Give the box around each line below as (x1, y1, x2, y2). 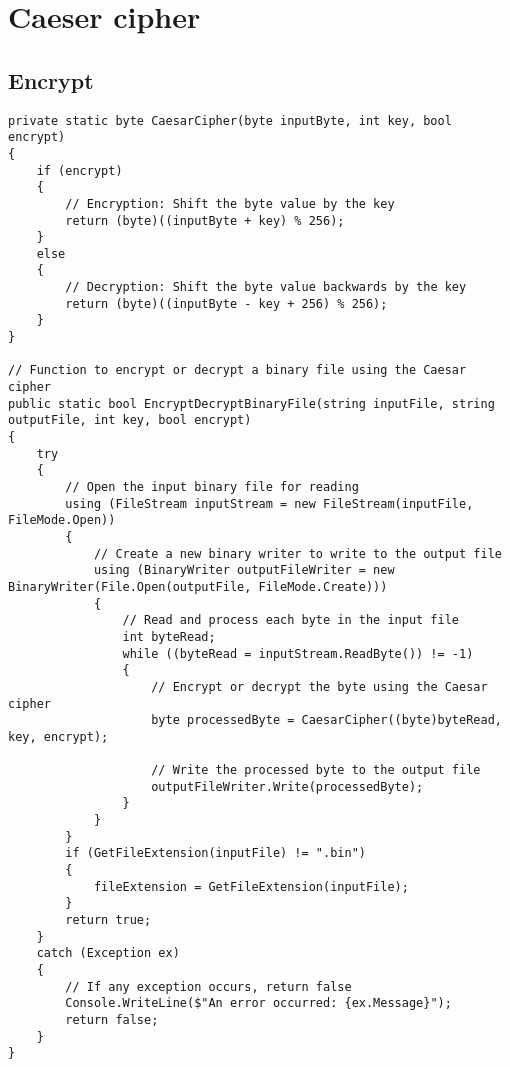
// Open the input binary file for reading (65, 480, 359, 495)
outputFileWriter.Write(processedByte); (151, 779, 424, 794)
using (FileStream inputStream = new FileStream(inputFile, (65, 496, 474, 511)
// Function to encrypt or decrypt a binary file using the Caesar (8, 363, 467, 378)
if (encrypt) (36, 163, 123, 178)
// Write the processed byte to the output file (151, 763, 481, 778)
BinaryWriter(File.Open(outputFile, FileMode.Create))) (8, 579, 388, 594)
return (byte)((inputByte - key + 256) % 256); (65, 296, 388, 311)
